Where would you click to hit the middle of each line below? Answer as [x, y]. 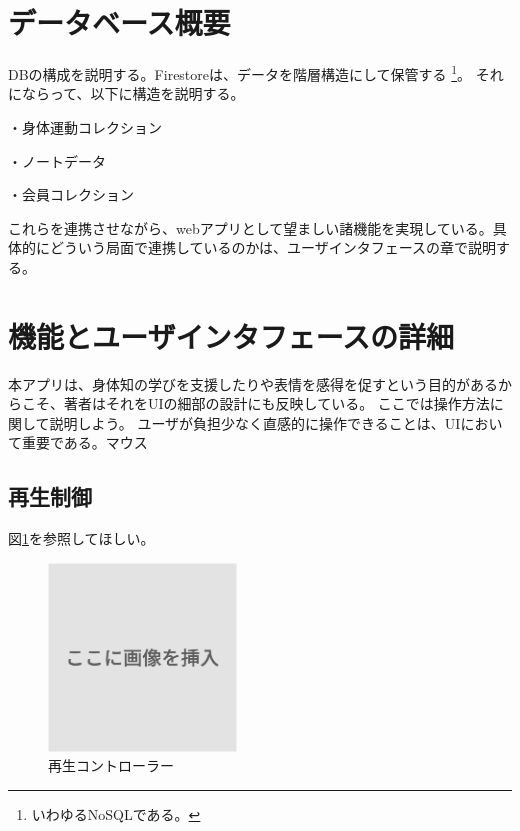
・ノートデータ [57, 160]
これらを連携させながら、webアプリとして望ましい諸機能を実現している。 [250, 227]
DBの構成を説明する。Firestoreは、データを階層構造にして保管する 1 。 [240, 72]
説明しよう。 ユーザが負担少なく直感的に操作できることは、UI [255, 422]
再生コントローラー [111, 765]
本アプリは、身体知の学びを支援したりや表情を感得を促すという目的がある [253, 383]
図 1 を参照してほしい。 [81, 538]
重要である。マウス [84, 442]
